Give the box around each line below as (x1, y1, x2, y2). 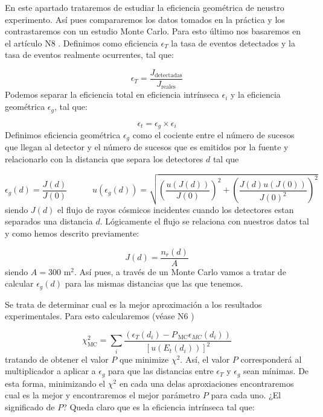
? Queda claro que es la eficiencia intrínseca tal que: (63, 400, 255, 413)
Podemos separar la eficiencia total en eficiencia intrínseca (5, 88, 219, 101)
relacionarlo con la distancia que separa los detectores (5, 153, 203, 165)
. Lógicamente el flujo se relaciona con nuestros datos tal (100, 215, 309, 228)
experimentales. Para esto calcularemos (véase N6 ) (5, 310, 194, 322)
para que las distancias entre (108, 364, 214, 377)
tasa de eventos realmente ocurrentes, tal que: (5, 48, 174, 61)
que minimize (119, 352, 169, 365)
